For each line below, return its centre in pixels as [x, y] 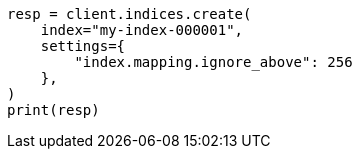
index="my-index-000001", [142, 30]
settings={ [83, 46]
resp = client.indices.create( [129, 14]
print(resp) [53, 110]
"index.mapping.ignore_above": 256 [213, 62]
